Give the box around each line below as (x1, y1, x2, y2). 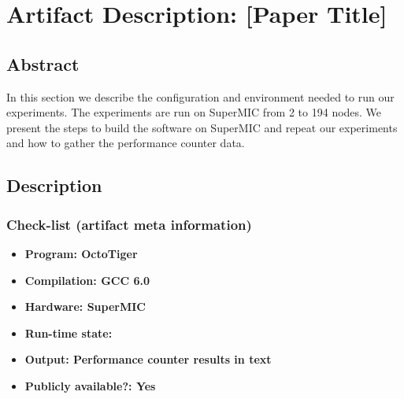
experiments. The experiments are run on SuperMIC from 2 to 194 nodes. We (6, 104, 382, 120)
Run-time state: (24, 324, 113, 341)
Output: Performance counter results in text (24, 351, 272, 368)
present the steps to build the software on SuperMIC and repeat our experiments (6, 119, 398, 135)
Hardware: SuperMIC (24, 298, 146, 315)
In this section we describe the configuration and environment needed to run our (6, 88, 395, 105)
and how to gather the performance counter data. (6, 135, 245, 151)
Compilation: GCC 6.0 (24, 272, 150, 288)
